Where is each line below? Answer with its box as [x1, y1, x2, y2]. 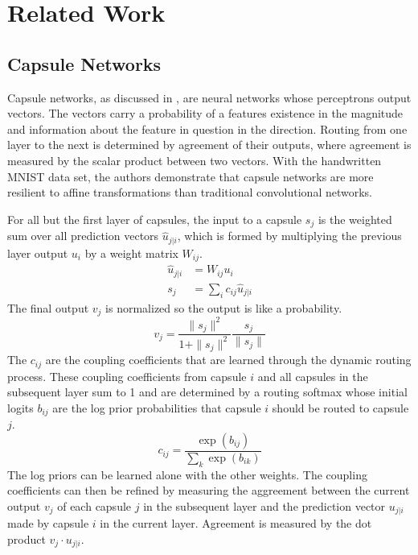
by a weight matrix [84, 244, 178, 261]
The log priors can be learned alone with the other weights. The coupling [7, 466, 367, 483]
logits [7, 399, 34, 416]
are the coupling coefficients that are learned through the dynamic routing [45, 351, 412, 368]
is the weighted [318, 210, 392, 227]
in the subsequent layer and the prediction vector [143, 497, 386, 514]
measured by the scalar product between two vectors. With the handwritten [7, 151, 382, 168]
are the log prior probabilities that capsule [52, 399, 261, 416]
